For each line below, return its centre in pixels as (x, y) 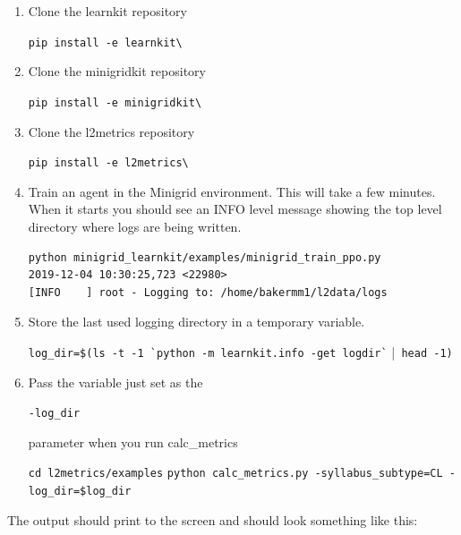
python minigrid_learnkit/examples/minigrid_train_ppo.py (205, 257)
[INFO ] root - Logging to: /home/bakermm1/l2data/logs (208, 292)
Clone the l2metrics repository (111, 131)
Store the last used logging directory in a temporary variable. (196, 322)
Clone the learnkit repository (107, 11)
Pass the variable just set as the (115, 382)
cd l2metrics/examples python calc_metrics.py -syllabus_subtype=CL (235, 474)
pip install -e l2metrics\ (108, 163)
